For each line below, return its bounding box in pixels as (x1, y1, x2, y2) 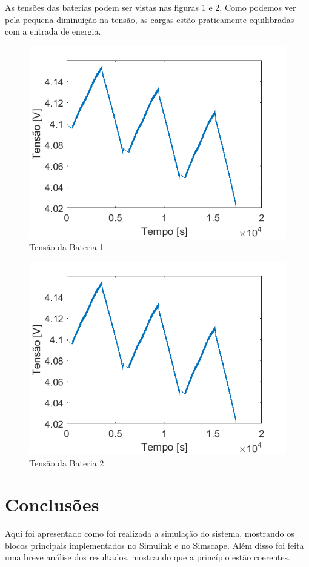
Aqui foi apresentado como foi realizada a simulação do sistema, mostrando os (5, 527, 294, 540)
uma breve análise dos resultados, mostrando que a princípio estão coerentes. (5, 551, 290, 563)
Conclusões (5, 492, 99, 517)
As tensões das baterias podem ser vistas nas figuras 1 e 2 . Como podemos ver (5, 1, 296, 13)
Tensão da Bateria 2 (29, 456, 104, 469)
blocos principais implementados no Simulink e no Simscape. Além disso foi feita (5, 539, 304, 551)
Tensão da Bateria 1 (29, 240, 104, 253)
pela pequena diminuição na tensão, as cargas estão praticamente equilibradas (5, 13, 294, 25)
